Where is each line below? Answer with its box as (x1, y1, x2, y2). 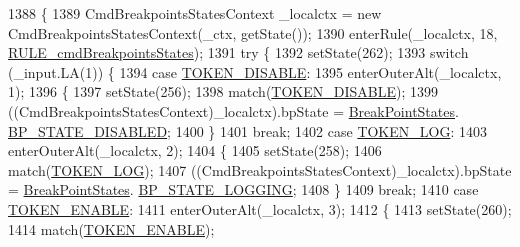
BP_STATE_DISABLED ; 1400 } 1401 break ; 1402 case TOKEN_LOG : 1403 (8, 120, 487, 141)
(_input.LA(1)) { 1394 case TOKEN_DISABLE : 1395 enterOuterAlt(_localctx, (8, 61, 502, 82)
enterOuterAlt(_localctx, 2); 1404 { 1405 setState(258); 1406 (8, 140, 382, 161)
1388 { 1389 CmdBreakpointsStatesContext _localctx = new (8, 3, 382, 23)
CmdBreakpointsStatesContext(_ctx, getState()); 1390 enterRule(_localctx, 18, (8, 22, 498, 43)
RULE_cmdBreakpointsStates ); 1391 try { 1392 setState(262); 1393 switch (8, 42, 469, 63)
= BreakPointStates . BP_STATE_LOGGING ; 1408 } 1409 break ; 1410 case (8, 179, 479, 200)
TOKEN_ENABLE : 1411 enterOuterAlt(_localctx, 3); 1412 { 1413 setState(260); (8, 198, 512, 219)
